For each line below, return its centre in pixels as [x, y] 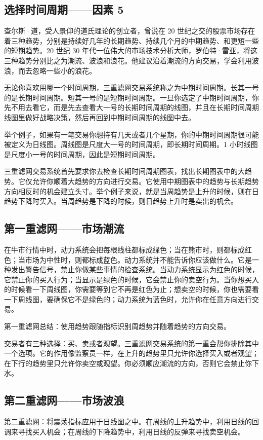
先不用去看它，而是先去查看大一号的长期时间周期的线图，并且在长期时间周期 [131, 107]
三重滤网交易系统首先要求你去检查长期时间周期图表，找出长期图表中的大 [124, 171]
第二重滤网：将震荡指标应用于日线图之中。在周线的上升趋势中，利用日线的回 [131, 421]
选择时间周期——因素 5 [64, 9]
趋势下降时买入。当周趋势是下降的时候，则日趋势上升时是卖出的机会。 [121, 201]
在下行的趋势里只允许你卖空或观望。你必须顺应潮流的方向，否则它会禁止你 [128, 363]
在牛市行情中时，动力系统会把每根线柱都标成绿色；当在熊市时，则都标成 [124, 249]
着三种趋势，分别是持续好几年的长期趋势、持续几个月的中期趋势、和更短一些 [131, 40]
